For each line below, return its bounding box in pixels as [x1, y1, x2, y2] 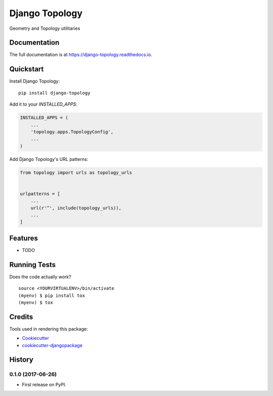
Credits [9, 313, 33, 321]
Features [9, 234, 38, 242]
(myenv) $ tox [18, 299, 53, 305]
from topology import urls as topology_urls [20, 169, 132, 175]
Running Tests [9, 260, 56, 269]
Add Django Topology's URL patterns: [9, 156, 88, 162]
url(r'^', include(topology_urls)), [30, 205, 121, 211]
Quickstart [9, 65, 44, 73]
